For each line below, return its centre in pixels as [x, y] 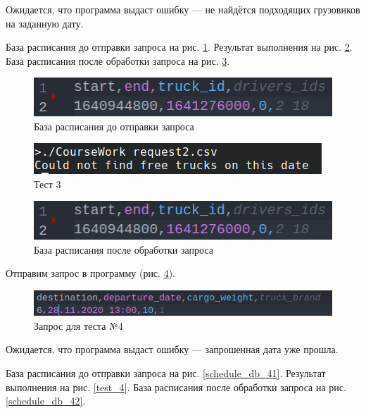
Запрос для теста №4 [78, 325]
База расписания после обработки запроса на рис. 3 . [118, 60]
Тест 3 [48, 184]
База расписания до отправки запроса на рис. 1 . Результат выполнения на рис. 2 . [179, 47]
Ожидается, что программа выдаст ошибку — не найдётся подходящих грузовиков [183, 9]
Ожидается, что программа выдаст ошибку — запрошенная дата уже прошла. [172, 349]
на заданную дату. [45, 23]
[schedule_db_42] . [46, 401]
